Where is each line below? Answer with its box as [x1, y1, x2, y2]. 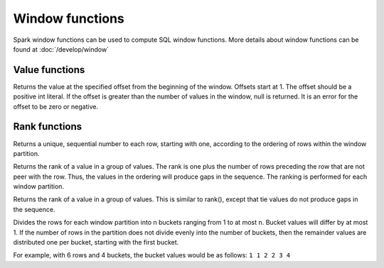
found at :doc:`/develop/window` [13, 45, 110, 53]
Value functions [13, 64, 85, 76]
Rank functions [13, 121, 82, 133]
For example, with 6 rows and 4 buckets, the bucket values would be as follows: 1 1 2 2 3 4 [13, 251, 291, 259]
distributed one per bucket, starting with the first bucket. [13, 238, 179, 247]
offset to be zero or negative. [13, 102, 99, 111]
